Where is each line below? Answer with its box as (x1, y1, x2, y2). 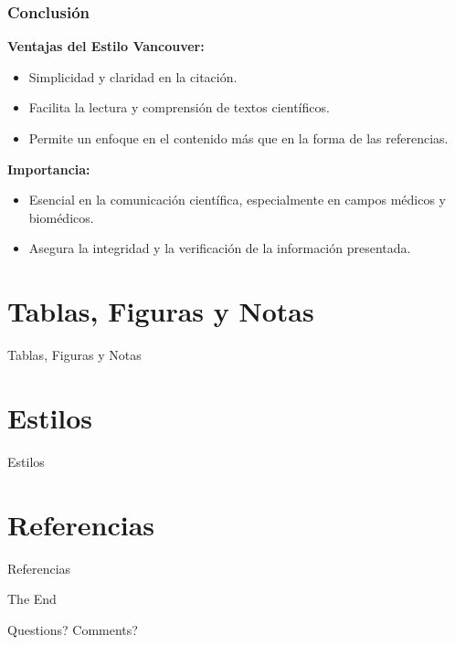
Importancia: (7, 159, 90, 178)
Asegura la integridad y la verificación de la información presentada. (28, 238, 411, 258)
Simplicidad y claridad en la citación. (28, 67, 238, 86)
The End (7, 589, 57, 608)
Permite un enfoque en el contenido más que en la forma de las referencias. (28, 129, 449, 147)
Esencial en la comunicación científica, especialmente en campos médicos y (28, 190, 446, 209)
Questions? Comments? (7, 619, 138, 639)
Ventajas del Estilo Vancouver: (7, 37, 205, 56)
